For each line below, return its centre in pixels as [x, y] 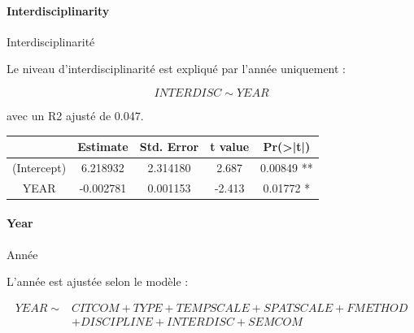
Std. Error [169, 147]
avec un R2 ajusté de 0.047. [75, 115]
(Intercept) [39, 167]
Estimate [103, 147]
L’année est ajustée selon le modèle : [98, 281]
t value [230, 147]
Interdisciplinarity [58, 10]
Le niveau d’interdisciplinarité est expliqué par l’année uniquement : [176, 69]
